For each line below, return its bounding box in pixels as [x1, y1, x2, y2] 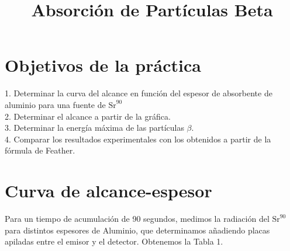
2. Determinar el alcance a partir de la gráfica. [5, 110, 171, 122]
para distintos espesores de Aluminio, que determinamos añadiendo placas [5, 224, 270, 236]
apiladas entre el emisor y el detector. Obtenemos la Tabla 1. [5, 235, 223, 247]
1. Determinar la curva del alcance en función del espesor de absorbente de [5, 87, 272, 99]
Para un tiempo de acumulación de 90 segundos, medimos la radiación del [5, 212, 270, 224]
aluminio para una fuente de [5, 98, 106, 110]
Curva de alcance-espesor [5, 179, 212, 203]
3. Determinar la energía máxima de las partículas [5, 121, 184, 134]
